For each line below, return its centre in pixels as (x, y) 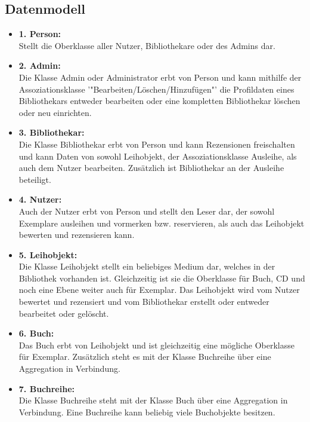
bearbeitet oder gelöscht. (64, 313)
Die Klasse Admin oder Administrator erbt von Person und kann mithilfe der (160, 77)
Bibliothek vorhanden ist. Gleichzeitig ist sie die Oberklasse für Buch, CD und (162, 278)
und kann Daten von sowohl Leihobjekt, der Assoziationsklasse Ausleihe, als (158, 156)
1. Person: (40, 34)
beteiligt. (35, 179)
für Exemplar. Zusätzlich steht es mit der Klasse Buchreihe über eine (145, 357)
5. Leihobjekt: (48, 254)
